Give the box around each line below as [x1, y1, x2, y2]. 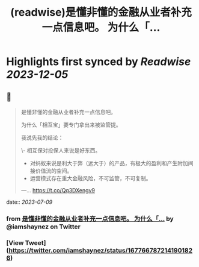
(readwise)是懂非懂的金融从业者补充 [10, 5, 192, 19]
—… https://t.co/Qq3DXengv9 [20, 187, 95, 193]
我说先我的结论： [20, 134, 64, 141]
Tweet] [25, 239, 46, 247]
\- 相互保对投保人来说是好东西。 [20, 147, 101, 154]
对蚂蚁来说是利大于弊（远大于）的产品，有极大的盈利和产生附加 [29, 160, 188, 166]
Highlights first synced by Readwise [6, 55, 191, 69]
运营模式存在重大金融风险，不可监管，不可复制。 [29, 175, 152, 181]
